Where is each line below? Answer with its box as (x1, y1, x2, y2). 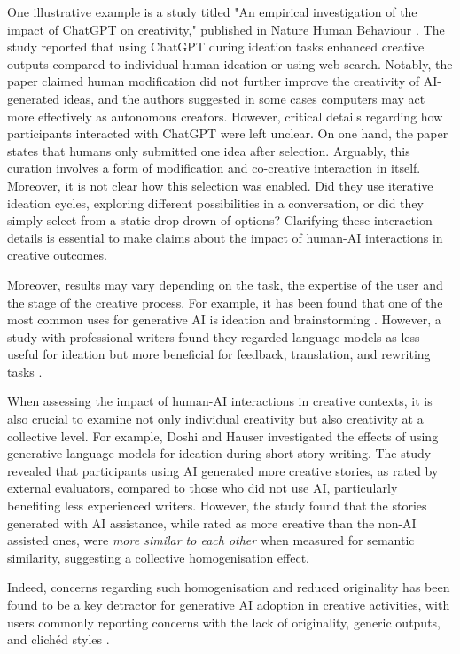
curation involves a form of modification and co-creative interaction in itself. (7, 159, 421, 177)
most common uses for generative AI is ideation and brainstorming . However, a (7, 310, 441, 329)
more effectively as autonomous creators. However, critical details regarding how (7, 106, 443, 125)
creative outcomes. (7, 245, 107, 264)
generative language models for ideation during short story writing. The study (7, 444, 432, 463)
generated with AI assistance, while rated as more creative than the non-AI (7, 513, 417, 532)
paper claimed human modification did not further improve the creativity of (7, 72, 419, 90)
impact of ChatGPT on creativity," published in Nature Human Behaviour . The (7, 19, 445, 38)
